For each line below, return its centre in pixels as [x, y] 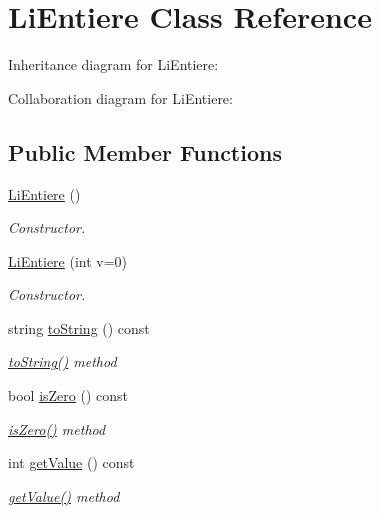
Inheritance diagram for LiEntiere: [113, 64]
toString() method [62, 361]
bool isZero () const [68, 395]
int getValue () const [71, 462]
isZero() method [57, 428]
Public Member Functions [145, 151]
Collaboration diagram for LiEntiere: [120, 97]
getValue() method [64, 495]
